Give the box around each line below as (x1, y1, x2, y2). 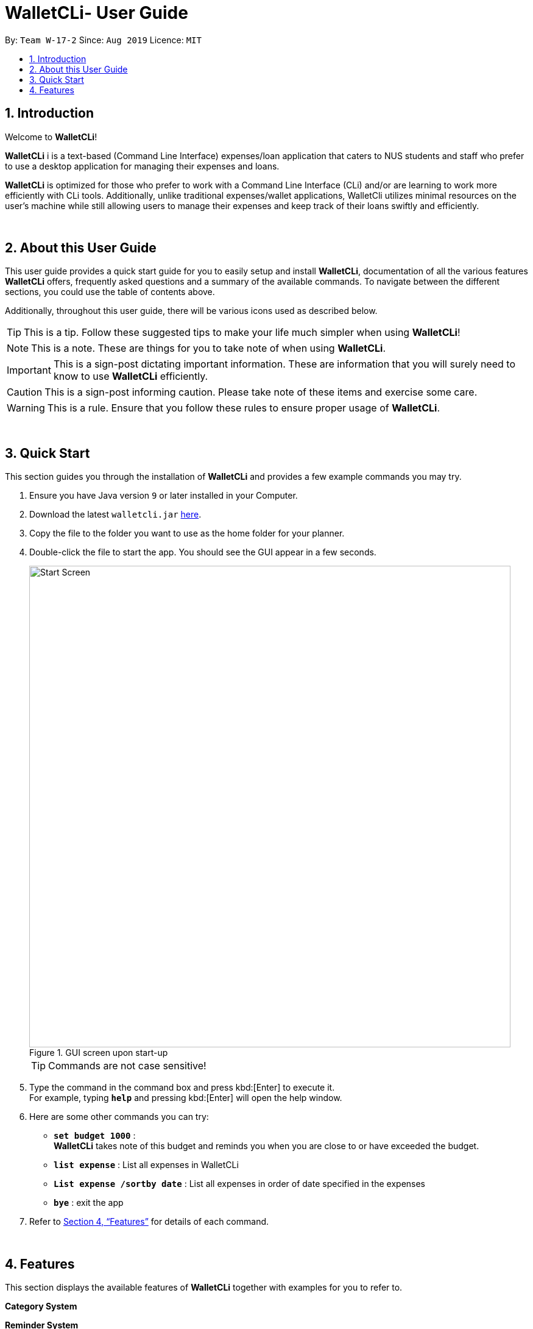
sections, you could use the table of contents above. (5, 287, 215, 298)
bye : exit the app (54, 1197, 124, 1208)
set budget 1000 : (54, 1130, 136, 1141)
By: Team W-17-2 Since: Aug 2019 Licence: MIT (5, 34, 202, 45)
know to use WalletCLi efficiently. (53, 370, 208, 383)
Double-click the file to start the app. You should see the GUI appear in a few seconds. (29, 547, 376, 558)
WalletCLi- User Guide (5, 2, 188, 23)
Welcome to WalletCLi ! (5, 131, 97, 142)
